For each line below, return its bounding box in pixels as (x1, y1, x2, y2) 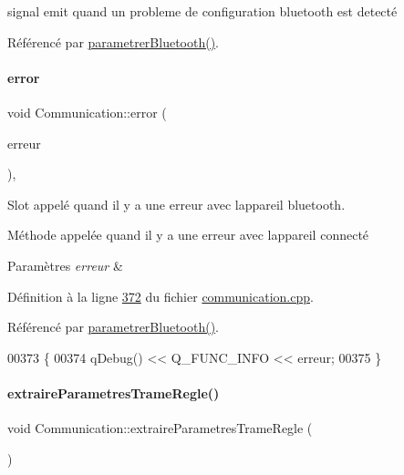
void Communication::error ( (7, 102, 167, 121)
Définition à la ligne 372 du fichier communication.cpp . (7, 286, 314, 305)
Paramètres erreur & (7, 255, 123, 274)
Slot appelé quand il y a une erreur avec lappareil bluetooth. (7, 194, 346, 213)
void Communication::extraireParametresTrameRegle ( (7, 418, 313, 438)
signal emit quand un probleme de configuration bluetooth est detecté (7, 2, 398, 20)
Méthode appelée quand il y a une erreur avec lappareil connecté (7, 225, 369, 244)
